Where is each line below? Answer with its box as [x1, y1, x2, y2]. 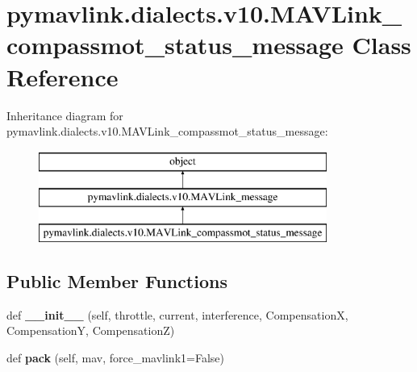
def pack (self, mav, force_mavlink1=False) [6, 349, 224, 366]
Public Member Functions [6, 269, 227, 294]
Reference [6, 60, 119, 93]
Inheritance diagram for [6, 107, 123, 123]
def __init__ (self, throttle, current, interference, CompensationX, [6, 306, 348, 323]
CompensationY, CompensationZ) [6, 322, 175, 339]
